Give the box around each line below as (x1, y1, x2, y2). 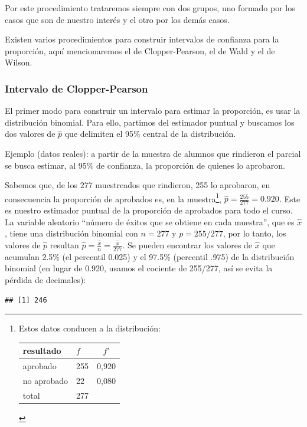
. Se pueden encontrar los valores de (122, 239, 253, 251)
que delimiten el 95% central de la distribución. (64, 127, 236, 140)
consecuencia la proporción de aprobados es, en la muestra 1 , (5, 190, 222, 205)
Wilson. (5, 56, 32, 68)
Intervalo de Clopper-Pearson (5, 81, 148, 96)
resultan (50, 239, 79, 251)
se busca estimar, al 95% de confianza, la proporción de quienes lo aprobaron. (5, 159, 285, 171)
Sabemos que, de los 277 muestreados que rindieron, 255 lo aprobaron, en (5, 179, 270, 191)
